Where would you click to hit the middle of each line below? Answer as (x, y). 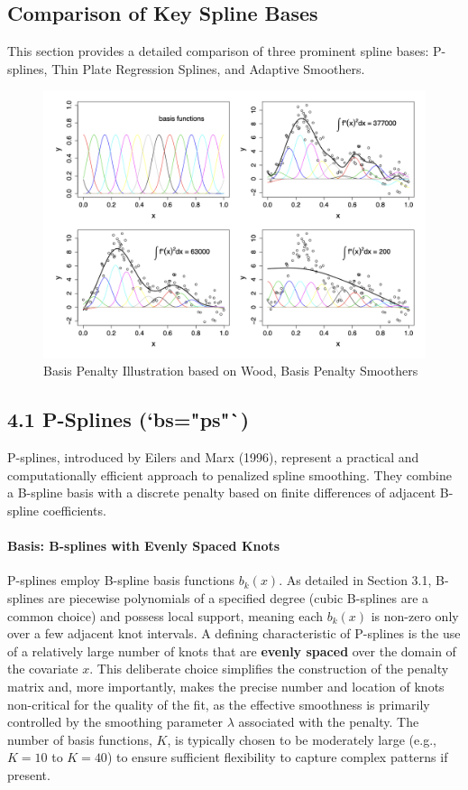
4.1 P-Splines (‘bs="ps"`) (128, 419)
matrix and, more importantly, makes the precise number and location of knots (226, 686)
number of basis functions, (80, 739)
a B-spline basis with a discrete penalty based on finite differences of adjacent (222, 493)
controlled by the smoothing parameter (115, 722)
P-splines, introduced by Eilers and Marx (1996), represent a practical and (213, 457)
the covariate (43, 669)
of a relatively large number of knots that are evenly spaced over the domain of (232, 651)
